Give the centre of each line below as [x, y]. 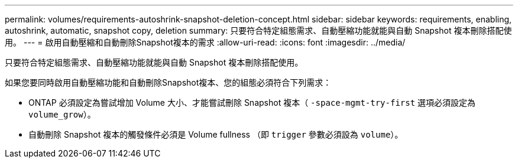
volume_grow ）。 [62, 114]
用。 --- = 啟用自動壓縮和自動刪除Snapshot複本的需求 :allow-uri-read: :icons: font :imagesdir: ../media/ [205, 42]
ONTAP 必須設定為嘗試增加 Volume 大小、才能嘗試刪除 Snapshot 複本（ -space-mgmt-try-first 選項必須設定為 [252, 102]
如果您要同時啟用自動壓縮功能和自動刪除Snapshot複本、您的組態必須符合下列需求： [168, 82]
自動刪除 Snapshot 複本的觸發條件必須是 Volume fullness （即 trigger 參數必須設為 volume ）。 [216, 134]
